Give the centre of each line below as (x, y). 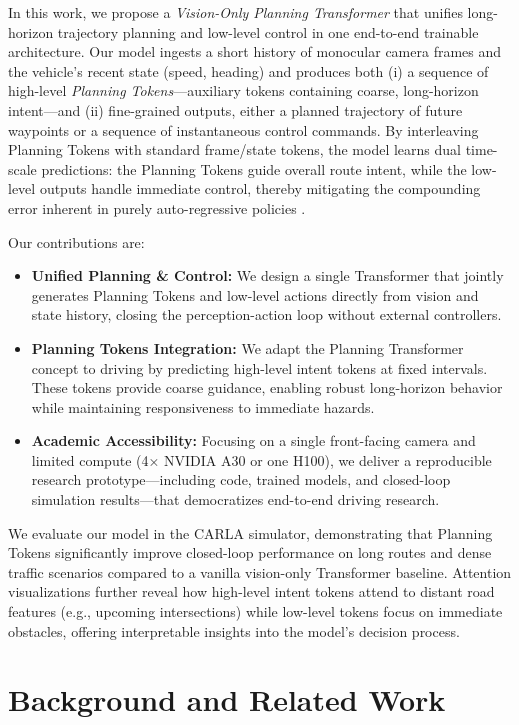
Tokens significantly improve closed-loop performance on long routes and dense (250, 552)
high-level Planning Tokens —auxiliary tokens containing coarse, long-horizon (243, 90)
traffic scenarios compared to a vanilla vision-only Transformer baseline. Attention (260, 571)
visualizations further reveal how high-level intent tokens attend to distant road (251, 591)
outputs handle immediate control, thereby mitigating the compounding (260, 188)
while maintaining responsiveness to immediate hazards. (203, 406)
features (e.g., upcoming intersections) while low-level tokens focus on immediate (255, 611)
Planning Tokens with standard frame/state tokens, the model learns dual (234, 149)
